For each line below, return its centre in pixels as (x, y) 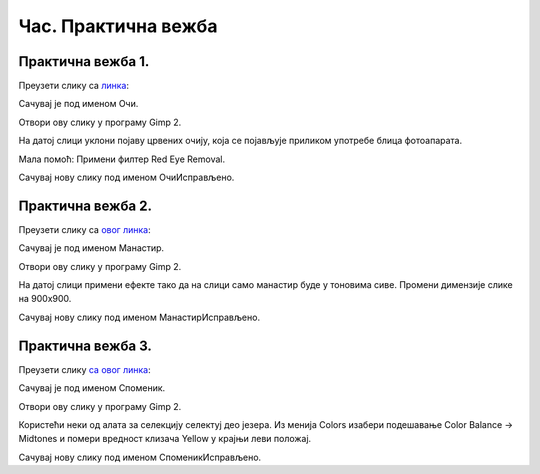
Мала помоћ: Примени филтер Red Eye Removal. (121, 159)
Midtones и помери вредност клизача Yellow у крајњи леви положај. (165, 439)
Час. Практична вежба (118, 26)
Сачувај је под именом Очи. (78, 104)
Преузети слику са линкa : (74, 86)
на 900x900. (45, 299)
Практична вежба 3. (85, 345)
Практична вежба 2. (85, 205)
